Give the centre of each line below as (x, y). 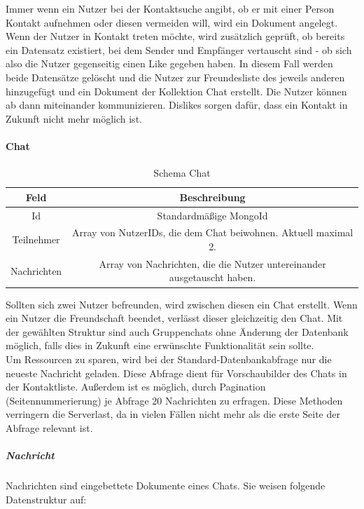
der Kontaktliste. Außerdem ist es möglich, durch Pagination (136, 387)
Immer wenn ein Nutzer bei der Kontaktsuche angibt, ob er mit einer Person (170, 8)
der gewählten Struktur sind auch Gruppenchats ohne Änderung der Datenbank (177, 331)
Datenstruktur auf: (46, 499)
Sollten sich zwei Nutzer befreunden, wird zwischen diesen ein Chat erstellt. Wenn (182, 304)
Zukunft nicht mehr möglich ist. (74, 118)
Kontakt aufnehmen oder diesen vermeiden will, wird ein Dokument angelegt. (172, 22)
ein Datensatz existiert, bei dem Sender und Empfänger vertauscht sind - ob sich (179, 49)
